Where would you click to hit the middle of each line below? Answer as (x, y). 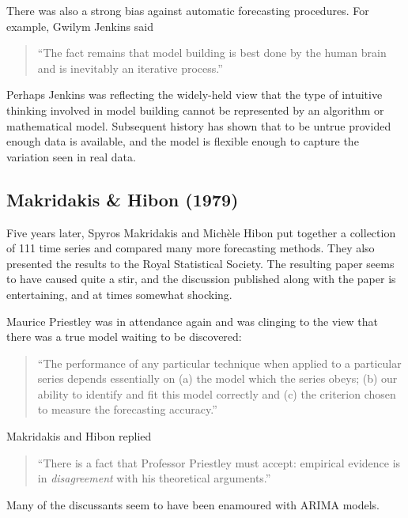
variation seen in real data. (71, 156)
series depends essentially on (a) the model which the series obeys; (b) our (217, 378)
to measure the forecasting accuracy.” (127, 409)
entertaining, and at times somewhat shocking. (119, 294)
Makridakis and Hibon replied (79, 436)
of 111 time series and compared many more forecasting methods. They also (191, 248)
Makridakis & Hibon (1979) (123, 199)
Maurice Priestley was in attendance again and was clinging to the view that (192, 321)
